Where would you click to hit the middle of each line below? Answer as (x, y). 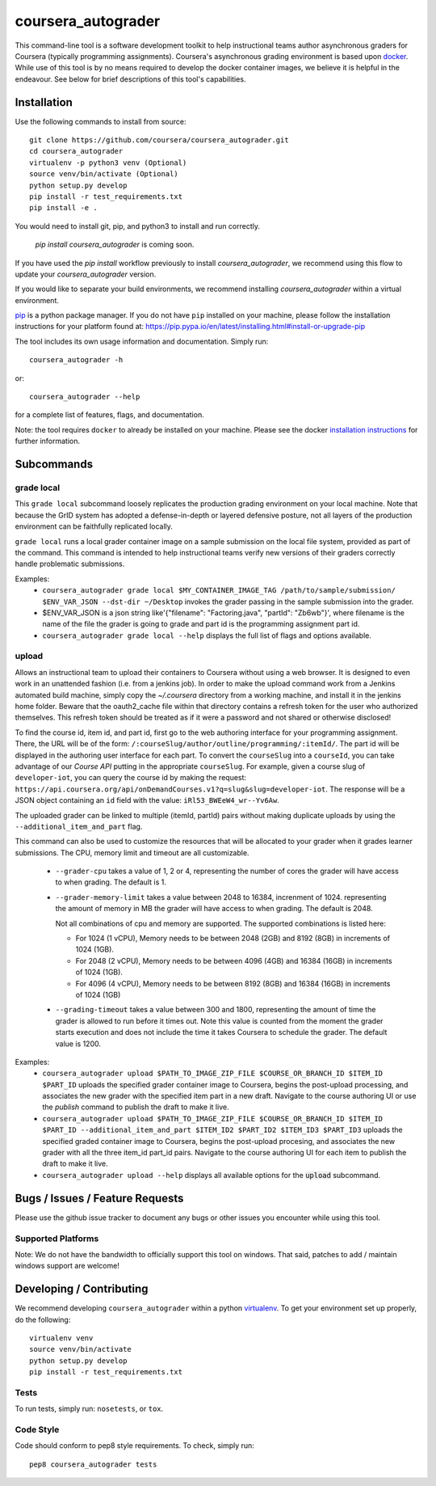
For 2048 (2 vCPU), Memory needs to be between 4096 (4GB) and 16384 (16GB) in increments (234, 960)
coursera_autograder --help (85, 397)
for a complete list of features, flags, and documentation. (110, 415)
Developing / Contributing (82, 1289)
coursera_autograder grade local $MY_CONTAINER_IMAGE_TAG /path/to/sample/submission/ (219, 591)
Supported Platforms (57, 1239)
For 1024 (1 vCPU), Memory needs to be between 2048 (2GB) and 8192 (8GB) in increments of (233, 939)
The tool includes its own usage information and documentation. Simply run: (142, 341)
